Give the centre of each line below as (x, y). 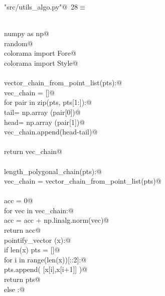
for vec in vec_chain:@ (39, 210)
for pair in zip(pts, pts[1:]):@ (48, 102)
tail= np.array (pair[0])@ (42, 112)
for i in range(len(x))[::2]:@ (45, 259)
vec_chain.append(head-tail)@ (51, 132)
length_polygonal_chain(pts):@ (53, 171)
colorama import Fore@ (40, 53)
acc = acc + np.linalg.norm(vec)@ (57, 220)
